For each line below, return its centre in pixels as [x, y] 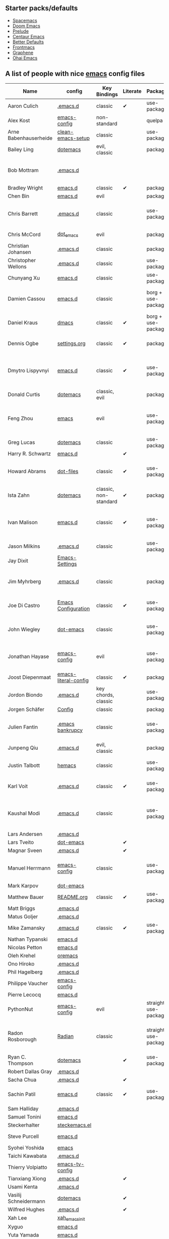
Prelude [21, 31]
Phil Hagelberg [25, 972]
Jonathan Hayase [28, 656]
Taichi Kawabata [27, 1156]
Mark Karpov [23, 885]
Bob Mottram [23, 170]
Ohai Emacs [25, 58]
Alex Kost [19, 120]
